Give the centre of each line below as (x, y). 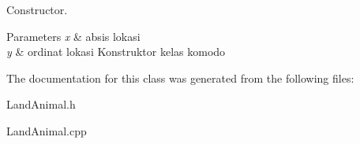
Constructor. (37, 9)
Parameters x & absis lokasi (73, 36)
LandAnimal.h (41, 104)
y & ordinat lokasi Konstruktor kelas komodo (116, 52)
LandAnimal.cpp (47, 130)
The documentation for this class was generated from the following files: (180, 78)
